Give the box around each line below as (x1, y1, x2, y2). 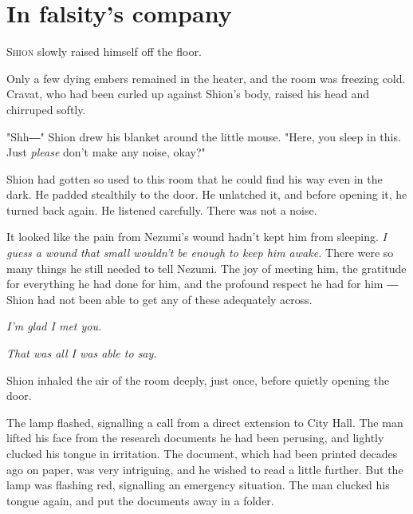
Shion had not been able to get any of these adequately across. (6, 291, 313, 307)
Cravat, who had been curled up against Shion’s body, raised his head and (6, 85, 370, 102)
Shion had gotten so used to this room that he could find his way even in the (6, 170, 383, 187)
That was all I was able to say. (6, 345, 157, 362)
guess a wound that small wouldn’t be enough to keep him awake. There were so (6, 244, 394, 261)
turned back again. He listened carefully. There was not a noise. (6, 201, 317, 218)
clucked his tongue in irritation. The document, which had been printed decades (6, 445, 398, 461)
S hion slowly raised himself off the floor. (6, 43, 202, 60)
